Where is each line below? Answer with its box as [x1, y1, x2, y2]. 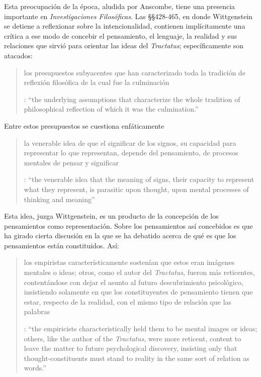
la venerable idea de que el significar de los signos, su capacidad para [24, 137, 236, 148]
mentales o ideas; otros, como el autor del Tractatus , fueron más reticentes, [24, 267, 255, 277]
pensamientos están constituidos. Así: [4, 240, 119, 250]
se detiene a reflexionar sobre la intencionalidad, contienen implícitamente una [4, 21, 245, 31]
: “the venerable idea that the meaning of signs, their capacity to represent [24, 174, 254, 184]
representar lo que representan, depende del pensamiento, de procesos [24, 147, 238, 158]
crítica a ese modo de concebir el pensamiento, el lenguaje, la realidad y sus [4, 30, 237, 41]
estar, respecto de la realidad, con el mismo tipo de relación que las [24, 296, 232, 307]
